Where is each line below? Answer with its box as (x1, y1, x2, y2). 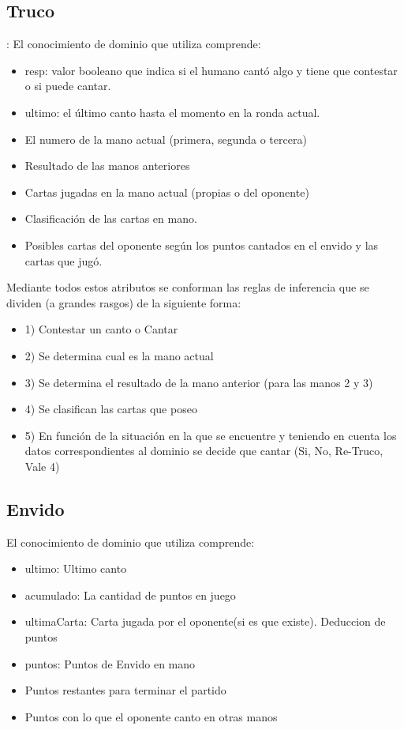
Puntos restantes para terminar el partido (24, 682, 226, 698)
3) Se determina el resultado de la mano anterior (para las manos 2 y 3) (24, 374, 373, 390)
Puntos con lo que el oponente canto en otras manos (24, 708, 278, 724)
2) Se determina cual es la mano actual (24, 347, 214, 363)
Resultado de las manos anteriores (24, 157, 190, 174)
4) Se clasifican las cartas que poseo (24, 401, 197, 417)
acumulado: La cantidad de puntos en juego (24, 586, 236, 603)
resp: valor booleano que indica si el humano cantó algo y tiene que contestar (24, 62, 398, 78)
